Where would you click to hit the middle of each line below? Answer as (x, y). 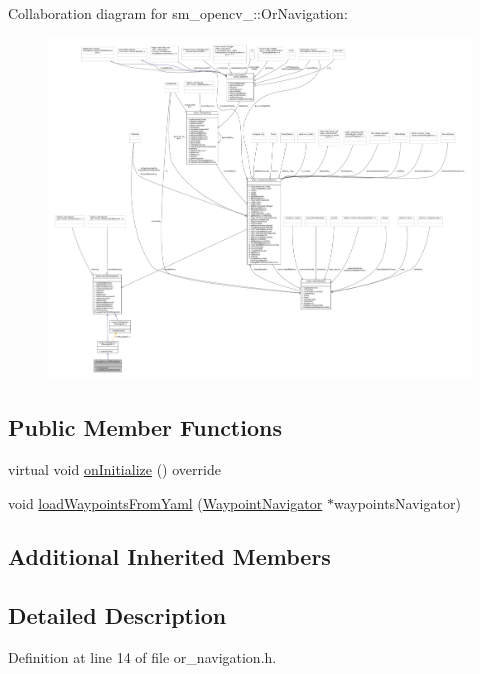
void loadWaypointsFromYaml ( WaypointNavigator (165, 502)
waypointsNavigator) (397, 502)
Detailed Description (117, 615)
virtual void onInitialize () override (114, 468)
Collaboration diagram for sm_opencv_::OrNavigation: (178, 13)
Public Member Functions (145, 427)
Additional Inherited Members (169, 556)
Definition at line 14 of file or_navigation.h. (142, 657)
